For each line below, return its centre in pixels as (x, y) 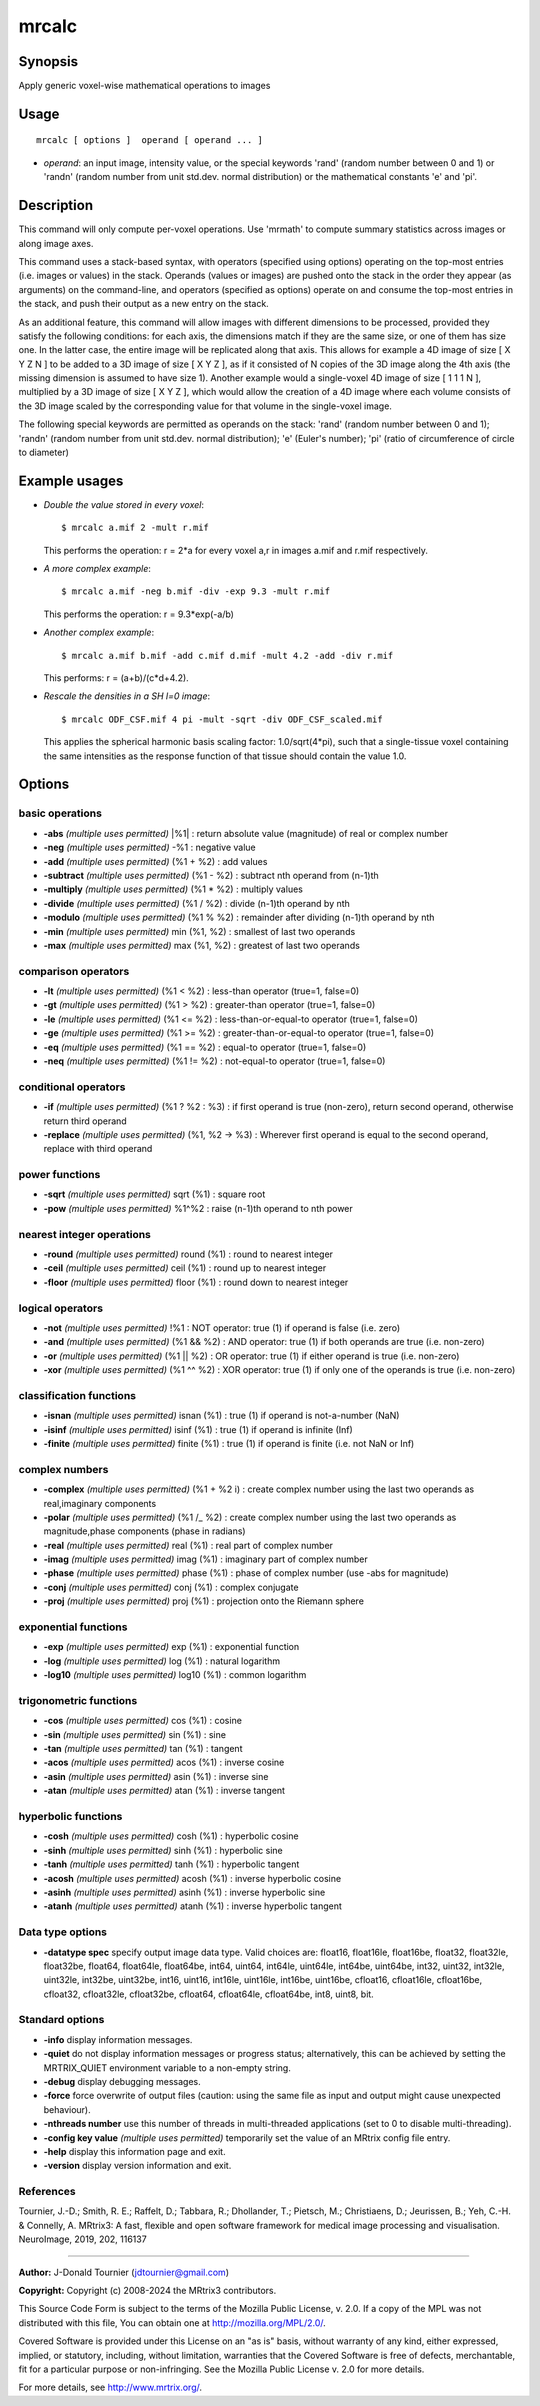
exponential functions (73, 1627)
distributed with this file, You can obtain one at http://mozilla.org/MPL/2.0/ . (172, 2322)
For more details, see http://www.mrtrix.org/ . (110, 2387)
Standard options (61, 2020)
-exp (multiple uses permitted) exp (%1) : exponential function (171, 1647)
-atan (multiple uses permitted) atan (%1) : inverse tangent (164, 1791)
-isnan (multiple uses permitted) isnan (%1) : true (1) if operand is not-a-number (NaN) (221, 1416)
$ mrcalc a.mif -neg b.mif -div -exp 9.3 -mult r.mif (195, 591)
